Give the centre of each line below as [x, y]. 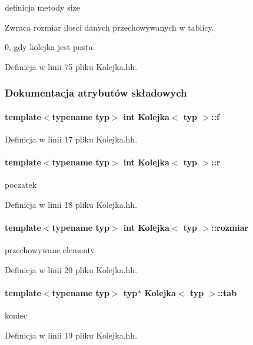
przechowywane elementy [50, 250]
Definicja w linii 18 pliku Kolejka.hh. [71, 204]
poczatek [21, 185]
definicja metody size [43, 7]
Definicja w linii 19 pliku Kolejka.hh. [71, 335]
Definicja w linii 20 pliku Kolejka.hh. [71, 269]
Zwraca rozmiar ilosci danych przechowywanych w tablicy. [109, 27]
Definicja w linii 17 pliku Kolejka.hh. [71, 139]
